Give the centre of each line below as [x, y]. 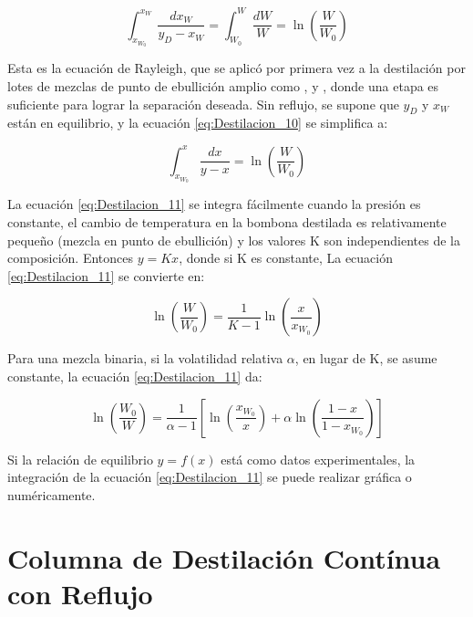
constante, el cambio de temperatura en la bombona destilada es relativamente [227, 222]
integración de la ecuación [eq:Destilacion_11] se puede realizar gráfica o [210, 477]
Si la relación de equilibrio [80, 459]
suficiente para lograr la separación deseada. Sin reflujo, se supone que [203, 104]
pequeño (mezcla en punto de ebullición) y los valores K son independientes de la [234, 240]
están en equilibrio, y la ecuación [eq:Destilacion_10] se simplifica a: [198, 123]
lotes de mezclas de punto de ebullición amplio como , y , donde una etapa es [223, 86]
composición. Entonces [71, 258]
